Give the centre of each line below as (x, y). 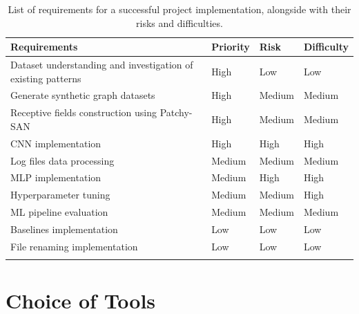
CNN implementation (56, 143)
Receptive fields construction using (84, 112)
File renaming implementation (74, 246)
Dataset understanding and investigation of (102, 65)
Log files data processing (62, 160)
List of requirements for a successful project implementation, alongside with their (179, 9)
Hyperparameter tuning (60, 195)
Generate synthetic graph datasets (83, 95)
